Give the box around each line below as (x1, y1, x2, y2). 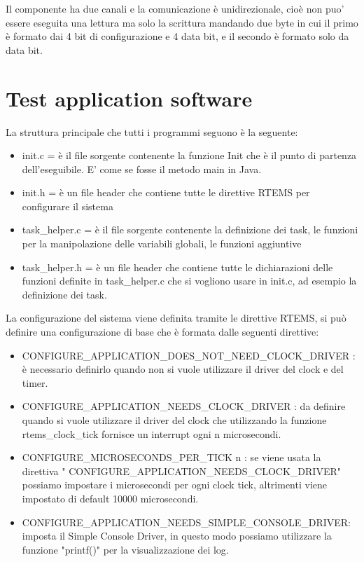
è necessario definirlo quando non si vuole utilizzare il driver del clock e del (22, 362, 344, 376)
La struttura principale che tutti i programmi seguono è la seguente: (6, 124, 298, 139)
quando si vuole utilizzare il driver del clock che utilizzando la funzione (22, 413, 327, 427)
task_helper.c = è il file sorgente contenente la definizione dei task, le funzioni (22, 222, 358, 237)
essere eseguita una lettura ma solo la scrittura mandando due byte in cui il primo (6, 15, 358, 29)
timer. (22, 375, 48, 390)
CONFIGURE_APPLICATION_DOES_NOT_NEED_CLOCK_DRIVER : (22, 348, 356, 362)
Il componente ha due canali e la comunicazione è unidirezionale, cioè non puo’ (6, 1, 344, 15)
